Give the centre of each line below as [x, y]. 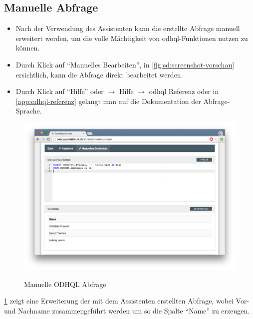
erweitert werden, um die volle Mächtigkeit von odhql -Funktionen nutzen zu [132, 38]
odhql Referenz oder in [184, 91]
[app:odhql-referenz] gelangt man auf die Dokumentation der [108, 101]
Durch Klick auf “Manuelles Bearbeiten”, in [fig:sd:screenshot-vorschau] [125, 64]
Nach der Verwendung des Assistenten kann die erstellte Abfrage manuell [128, 28]
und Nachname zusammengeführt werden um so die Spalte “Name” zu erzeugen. [127, 310]
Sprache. [29, 111]
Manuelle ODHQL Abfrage [65, 284]
